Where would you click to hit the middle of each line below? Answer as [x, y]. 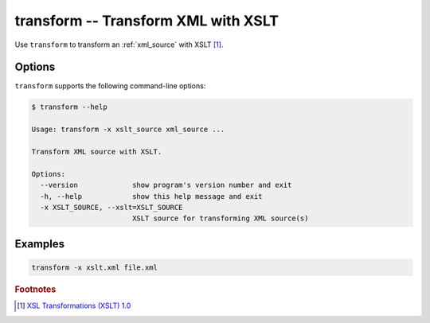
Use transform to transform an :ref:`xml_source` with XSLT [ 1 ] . [119, 45]
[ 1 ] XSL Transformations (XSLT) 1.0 [74, 305]
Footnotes [35, 289]
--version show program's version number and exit [166, 185]
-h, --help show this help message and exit [151, 196]
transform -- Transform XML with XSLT [147, 21]
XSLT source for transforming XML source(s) [220, 218]
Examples [40, 244]
